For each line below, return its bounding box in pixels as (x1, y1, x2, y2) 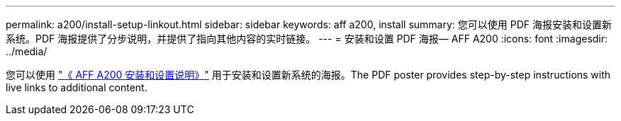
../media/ (6, 45, 47, 57)
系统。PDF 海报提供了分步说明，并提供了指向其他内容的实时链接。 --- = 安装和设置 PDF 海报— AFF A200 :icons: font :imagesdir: (6, 33, 608, 45)
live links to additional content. (6, 81, 147, 93)
